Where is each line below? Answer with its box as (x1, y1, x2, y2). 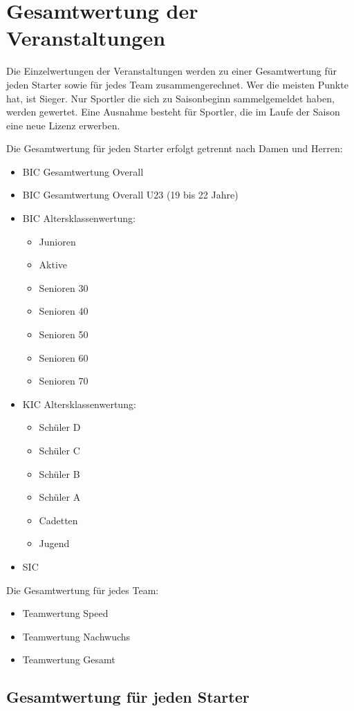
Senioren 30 (39, 280, 88, 295)
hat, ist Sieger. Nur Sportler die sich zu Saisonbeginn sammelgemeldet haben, (6, 91, 335, 105)
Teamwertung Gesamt (22, 652, 115, 667)
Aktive (39, 257, 68, 272)
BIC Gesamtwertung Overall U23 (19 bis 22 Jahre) (22, 187, 239, 202)
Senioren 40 (39, 304, 88, 318)
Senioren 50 (39, 327, 88, 342)
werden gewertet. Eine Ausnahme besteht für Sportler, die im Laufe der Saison (6, 104, 340, 119)
